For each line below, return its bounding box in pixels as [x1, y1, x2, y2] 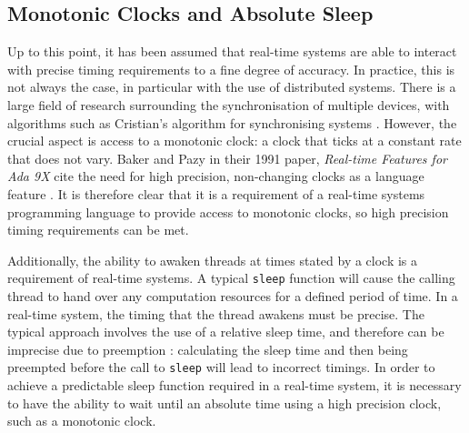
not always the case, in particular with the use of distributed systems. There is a [7, 77, 456, 96]
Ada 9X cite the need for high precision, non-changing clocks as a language [7, 166, 424, 186]
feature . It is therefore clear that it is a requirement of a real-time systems [7, 184, 425, 203]
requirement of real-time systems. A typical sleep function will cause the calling [7, 268, 455, 287]
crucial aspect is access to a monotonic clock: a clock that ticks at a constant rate [7, 131, 462, 150]
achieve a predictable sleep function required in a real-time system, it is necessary [7, 376, 462, 395]
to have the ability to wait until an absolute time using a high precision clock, [7, 393, 442, 412]
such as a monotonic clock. [7, 411, 156, 430]
